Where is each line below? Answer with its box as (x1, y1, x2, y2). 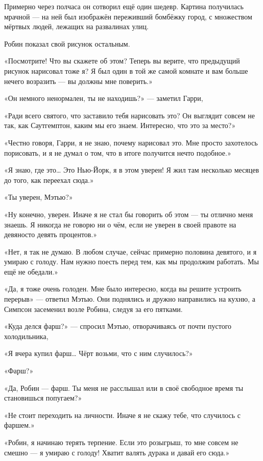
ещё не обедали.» (4, 266, 58, 277)
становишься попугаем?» (4, 392, 82, 403)
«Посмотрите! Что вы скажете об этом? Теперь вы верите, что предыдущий (4, 55, 240, 66)
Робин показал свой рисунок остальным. (4, 38, 130, 49)
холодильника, (4, 330, 49, 341)
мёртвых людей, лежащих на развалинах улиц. (4, 21, 149, 32)
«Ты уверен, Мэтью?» (4, 192, 73, 202)
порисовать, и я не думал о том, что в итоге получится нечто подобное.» (4, 147, 231, 158)
